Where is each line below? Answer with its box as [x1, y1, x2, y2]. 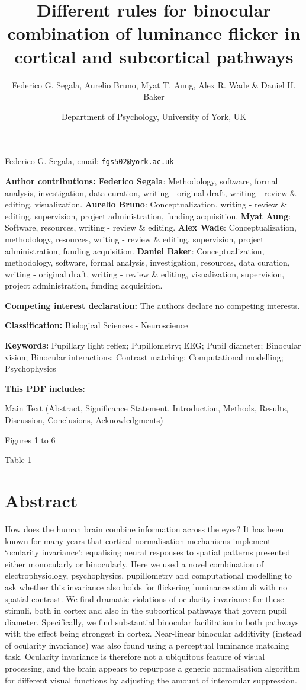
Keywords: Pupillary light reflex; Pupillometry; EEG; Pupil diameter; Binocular [5, 339, 301, 352]
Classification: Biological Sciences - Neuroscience [5, 319, 188, 331]
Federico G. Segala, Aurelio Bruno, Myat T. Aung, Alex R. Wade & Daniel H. [12, 78, 296, 91]
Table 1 [5, 453, 32, 466]
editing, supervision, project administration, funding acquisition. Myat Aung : [5, 209, 291, 222]
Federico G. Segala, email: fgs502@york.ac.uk [5, 155, 174, 167]
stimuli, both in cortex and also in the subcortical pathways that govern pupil [5, 604, 287, 616]
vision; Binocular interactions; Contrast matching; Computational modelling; [5, 350, 284, 363]
